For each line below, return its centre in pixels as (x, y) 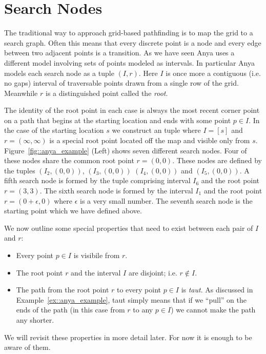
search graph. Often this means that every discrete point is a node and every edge (133, 42)
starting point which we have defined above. (73, 211)
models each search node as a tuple (59, 73)
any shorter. (35, 319)
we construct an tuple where (156, 130)
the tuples (20, 170)
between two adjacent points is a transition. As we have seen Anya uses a (119, 53)
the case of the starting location (54, 130)
